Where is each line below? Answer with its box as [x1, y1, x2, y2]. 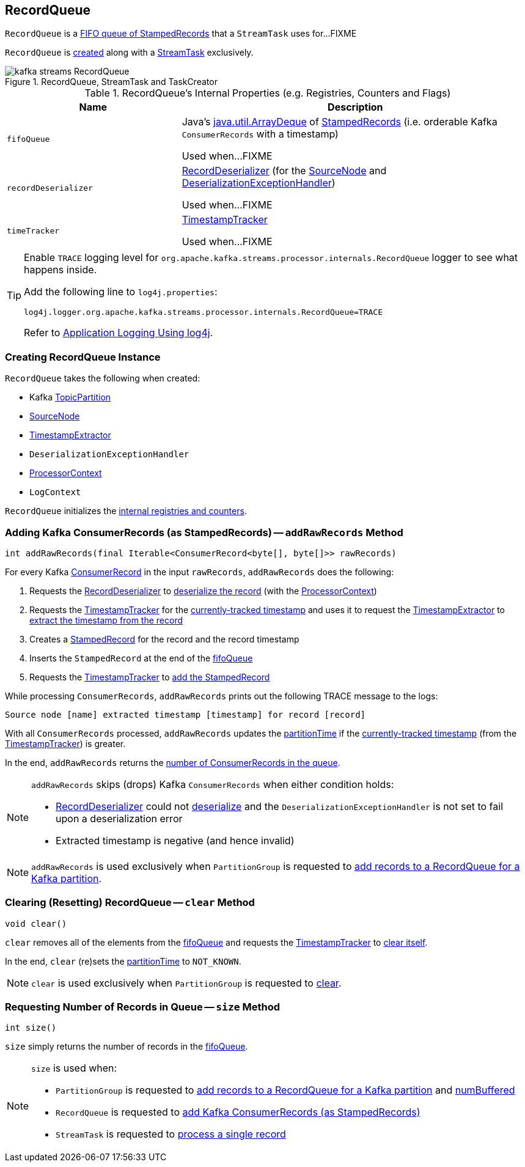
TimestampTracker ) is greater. [5, 738, 126, 749]
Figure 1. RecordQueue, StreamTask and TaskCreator [5, 76, 218, 87]
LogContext [29, 487, 81, 498]
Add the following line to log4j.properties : [24, 285, 218, 298]
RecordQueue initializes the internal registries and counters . [5, 506, 247, 517]
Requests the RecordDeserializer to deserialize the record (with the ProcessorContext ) [29, 585, 377, 596]
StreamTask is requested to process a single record [56, 1128, 286, 1141]
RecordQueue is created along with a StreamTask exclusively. [5, 47, 254, 58]
